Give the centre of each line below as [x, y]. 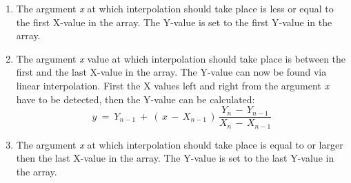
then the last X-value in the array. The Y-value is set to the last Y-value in [175, 158]
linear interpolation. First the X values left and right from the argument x [172, 85]
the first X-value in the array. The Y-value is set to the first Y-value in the [174, 22]
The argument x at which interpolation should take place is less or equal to [175, 8]
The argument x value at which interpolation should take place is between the [181, 58]
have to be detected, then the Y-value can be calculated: [136, 99]
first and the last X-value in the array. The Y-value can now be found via [171, 72]
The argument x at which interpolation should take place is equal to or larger [180, 144]
